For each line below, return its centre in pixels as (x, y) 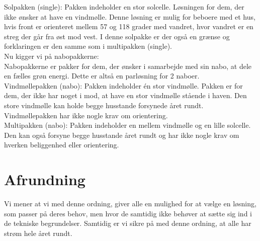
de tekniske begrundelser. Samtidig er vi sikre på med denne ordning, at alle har (128, 223)
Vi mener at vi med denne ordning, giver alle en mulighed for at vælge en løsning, (130, 204)
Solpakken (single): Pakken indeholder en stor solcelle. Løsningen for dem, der (124, 7)
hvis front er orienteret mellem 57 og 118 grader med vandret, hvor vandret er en (129, 26)
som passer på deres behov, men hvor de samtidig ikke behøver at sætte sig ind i (128, 213)
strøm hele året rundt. (38, 233)
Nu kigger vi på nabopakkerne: (52, 56)
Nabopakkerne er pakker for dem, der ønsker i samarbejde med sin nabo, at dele (128, 66)
